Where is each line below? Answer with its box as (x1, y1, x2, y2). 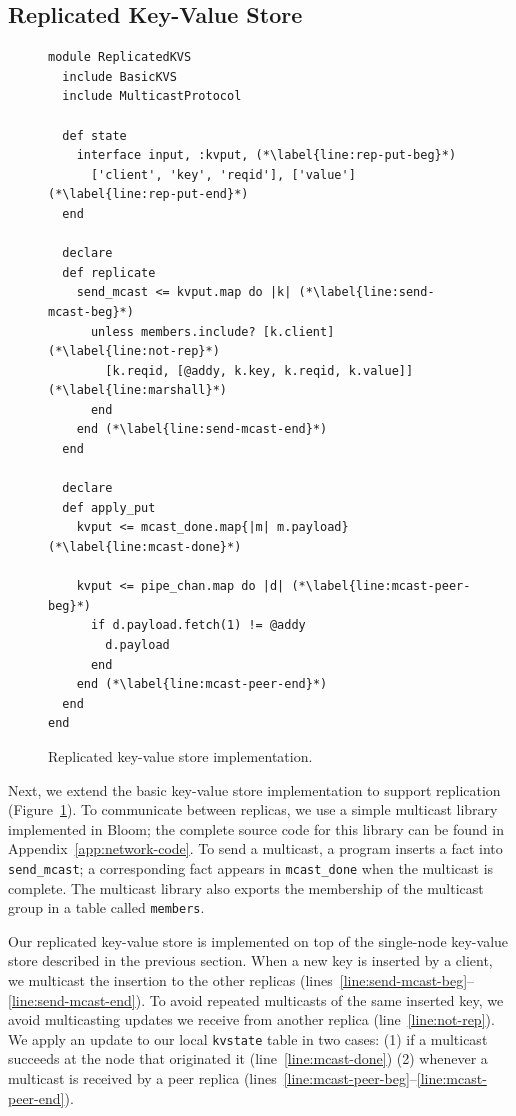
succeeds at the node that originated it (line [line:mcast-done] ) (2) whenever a (8, 1048, 488, 1069)
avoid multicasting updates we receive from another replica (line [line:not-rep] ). (8, 1009, 495, 1030)
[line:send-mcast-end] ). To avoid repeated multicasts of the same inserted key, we (8, 989, 504, 1010)
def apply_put (62, 500, 156, 515)
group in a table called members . (8, 897, 205, 918)
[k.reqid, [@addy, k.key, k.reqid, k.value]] (105, 363, 414, 378)
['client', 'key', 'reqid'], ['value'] (90, 167, 356, 182)
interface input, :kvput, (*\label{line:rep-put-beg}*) (76, 148, 457, 163)
